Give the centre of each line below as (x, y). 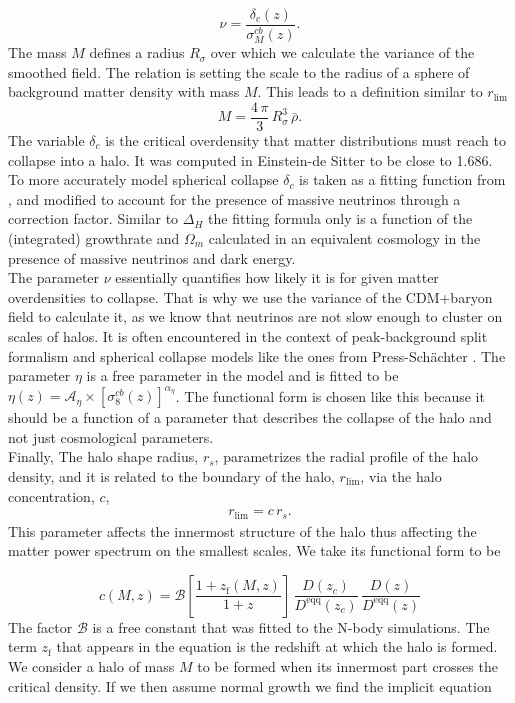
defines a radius (137, 52)
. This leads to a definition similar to (370, 91)
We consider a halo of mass (91, 666)
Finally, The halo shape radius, (103, 456)
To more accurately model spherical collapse (143, 179)
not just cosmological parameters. (111, 436)
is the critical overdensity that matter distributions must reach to (305, 139)
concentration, (51, 495)
